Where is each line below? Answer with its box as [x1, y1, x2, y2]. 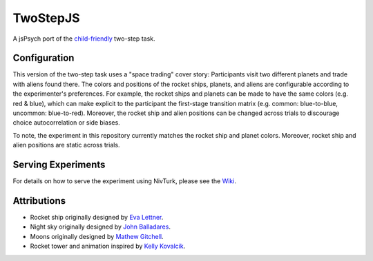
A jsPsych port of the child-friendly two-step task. [12, 34, 155, 43]
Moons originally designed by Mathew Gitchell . [30, 232, 164, 240]
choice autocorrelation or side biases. [12, 118, 120, 127]
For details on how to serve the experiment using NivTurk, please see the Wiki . [12, 177, 236, 185]
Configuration [12, 52, 75, 64]
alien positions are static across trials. [12, 141, 120, 149]
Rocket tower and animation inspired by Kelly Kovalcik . [30, 242, 186, 251]
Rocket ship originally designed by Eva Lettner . [30, 213, 164, 221]
